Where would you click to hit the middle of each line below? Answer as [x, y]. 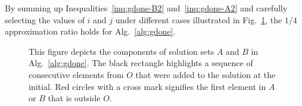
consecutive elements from [76, 74]
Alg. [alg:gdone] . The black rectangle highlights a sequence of [141, 63]
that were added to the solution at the [206, 74]
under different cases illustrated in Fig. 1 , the [199, 19]
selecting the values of [45, 19]
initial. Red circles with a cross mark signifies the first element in [147, 86]
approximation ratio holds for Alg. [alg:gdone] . [90, 31]
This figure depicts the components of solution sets [122, 51]
